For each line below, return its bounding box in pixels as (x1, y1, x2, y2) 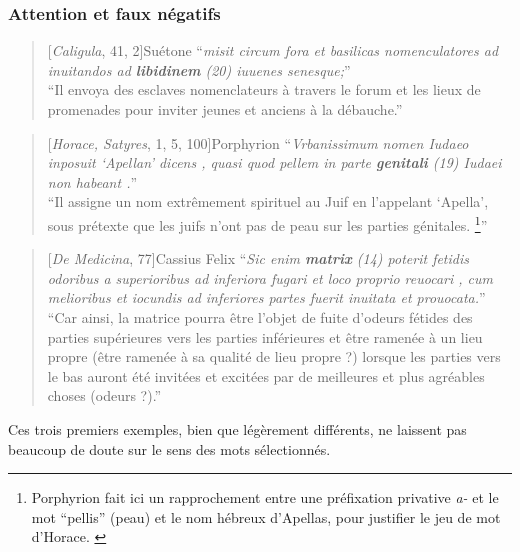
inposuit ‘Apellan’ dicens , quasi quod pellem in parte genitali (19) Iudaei (47, 152, 502, 173)
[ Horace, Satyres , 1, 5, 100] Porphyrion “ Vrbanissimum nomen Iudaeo (47, 132, 469, 153)
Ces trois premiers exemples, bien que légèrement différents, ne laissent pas (8, 418, 467, 439)
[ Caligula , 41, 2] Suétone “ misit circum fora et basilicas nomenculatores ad (47, 40, 499, 61)
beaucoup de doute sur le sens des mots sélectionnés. (8, 438, 331, 459)
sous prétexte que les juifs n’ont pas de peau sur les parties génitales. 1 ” (47, 211, 488, 235)
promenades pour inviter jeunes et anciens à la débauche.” (47, 99, 403, 119)
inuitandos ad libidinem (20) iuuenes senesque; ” (47, 59, 351, 80)
